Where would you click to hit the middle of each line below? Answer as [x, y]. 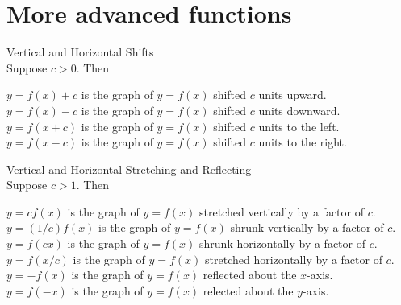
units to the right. [303, 142]
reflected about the [250, 275]
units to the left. [299, 126]
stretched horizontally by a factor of [294, 259]
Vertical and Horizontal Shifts [80, 52]
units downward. [299, 110]
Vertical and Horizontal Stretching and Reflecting [129, 169]
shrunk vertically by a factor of [307, 227]
